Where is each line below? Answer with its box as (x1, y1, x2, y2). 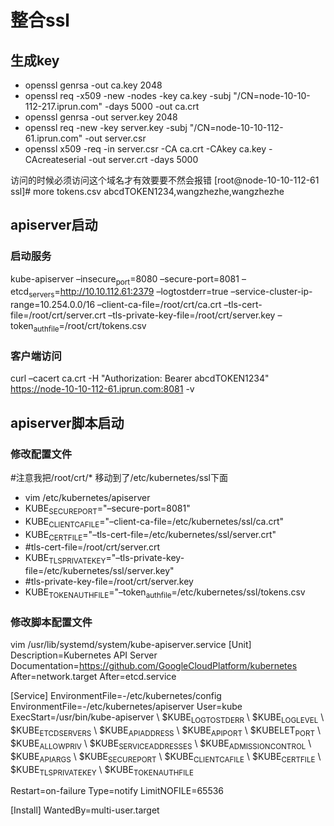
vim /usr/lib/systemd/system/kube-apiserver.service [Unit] (10, 639, 252, 651)
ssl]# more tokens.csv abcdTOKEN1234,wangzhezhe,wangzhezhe (10, 186, 285, 197)
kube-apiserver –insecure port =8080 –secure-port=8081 (10, 272, 240, 287)
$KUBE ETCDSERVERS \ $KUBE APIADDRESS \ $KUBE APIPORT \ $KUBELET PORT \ (10, 724, 321, 738)
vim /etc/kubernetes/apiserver (24, 492, 151, 504)
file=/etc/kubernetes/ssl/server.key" (24, 565, 175, 577)
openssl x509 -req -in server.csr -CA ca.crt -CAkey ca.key (24, 143, 267, 155)
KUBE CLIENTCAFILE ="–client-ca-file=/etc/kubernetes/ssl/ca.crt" (24, 515, 285, 530)
